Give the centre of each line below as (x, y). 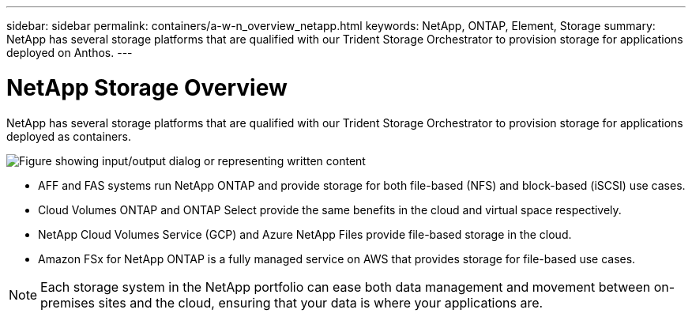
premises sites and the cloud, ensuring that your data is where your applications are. (292, 302)
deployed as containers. (69, 136)
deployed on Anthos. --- (70, 53)
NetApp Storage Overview (147, 87)
